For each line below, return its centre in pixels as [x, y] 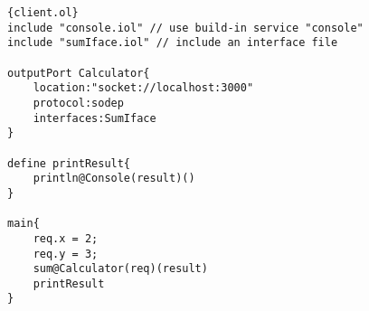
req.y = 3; [66, 254]
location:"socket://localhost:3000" [143, 88]
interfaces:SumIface [95, 118]
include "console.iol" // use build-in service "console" [185, 28]
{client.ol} [43, 13]
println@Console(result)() [114, 179]
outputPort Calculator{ [79, 73]
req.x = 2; [66, 238]
